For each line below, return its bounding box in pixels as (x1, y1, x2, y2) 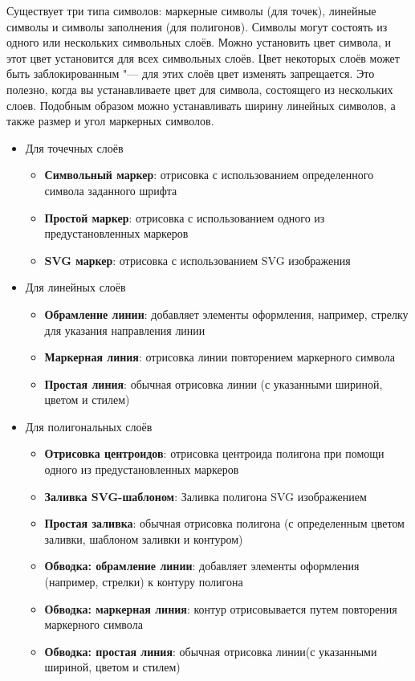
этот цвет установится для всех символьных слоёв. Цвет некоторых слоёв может (6, 49, 400, 66)
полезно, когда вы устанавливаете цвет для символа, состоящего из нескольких (6, 80, 393, 97)
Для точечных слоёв (25, 139, 124, 156)
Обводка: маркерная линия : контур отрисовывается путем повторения (44, 600, 397, 617)
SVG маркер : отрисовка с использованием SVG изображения (44, 251, 351, 268)
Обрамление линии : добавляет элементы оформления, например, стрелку (44, 305, 409, 322)
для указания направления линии (44, 321, 205, 338)
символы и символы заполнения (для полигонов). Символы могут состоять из (6, 18, 388, 35)
